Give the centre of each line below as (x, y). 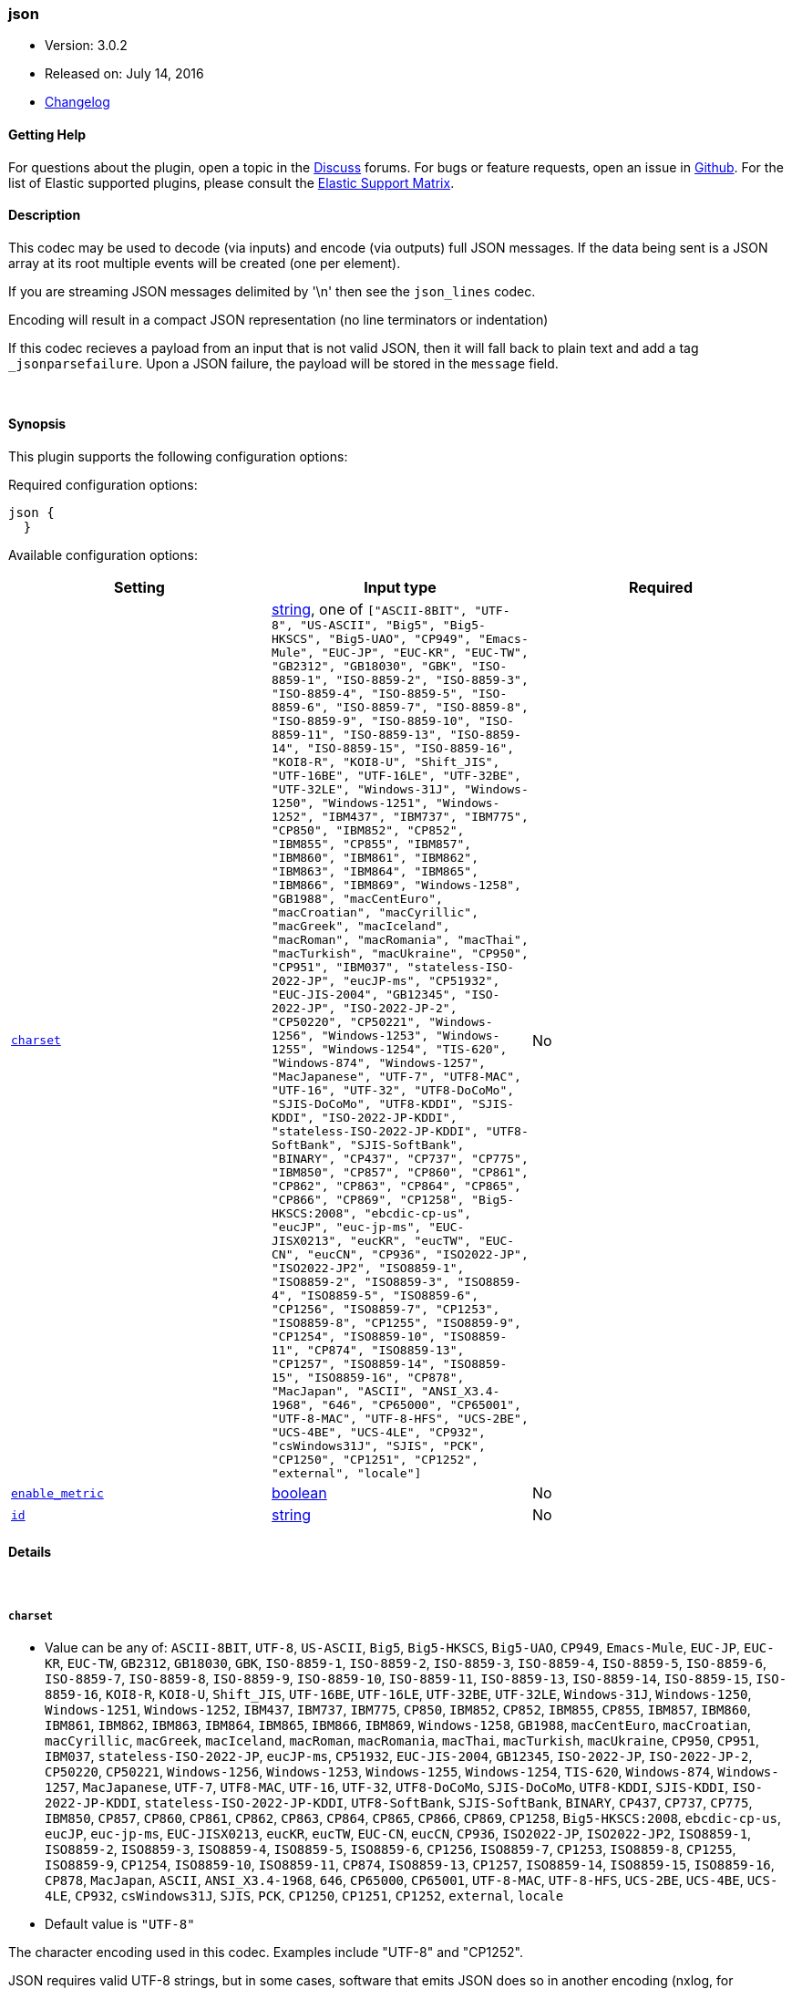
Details (30, 1551)
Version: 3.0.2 (86, 46)
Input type (400, 588)
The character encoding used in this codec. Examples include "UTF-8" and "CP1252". (266, 1953)
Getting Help (47, 134)
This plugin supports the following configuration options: (178, 457)
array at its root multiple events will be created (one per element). (205, 263)
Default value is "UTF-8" (120, 1924)
